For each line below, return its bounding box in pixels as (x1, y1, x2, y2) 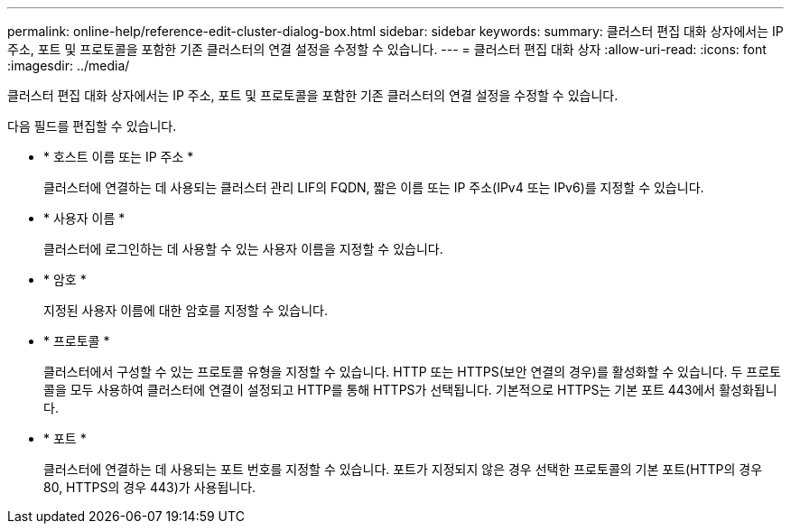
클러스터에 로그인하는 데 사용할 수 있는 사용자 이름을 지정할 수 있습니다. (43, 241, 443, 256)
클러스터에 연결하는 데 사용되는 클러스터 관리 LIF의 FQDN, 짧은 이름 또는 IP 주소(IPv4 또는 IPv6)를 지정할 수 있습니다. (43, 180, 704, 195)
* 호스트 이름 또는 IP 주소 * (43, 149, 194, 164)
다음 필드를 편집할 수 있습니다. (7, 118, 177, 134)
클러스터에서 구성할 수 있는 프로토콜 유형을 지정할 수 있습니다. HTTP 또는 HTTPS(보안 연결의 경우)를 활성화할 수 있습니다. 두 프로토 (43, 364, 781, 379)
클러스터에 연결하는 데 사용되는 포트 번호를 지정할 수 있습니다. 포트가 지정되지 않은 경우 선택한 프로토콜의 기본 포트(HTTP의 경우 (43, 461, 763, 477)
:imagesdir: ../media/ (7, 58, 130, 73)
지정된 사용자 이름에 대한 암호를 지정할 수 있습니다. (43, 303, 328, 318)
